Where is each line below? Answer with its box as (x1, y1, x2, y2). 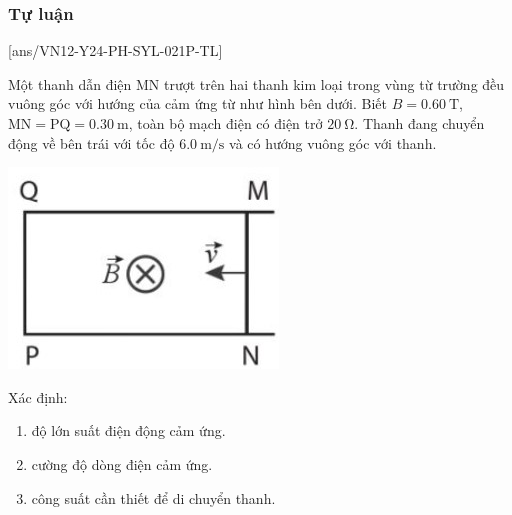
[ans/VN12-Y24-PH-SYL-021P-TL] (8, 40, 223, 61)
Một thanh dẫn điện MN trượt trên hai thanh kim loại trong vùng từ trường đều (8, 73, 505, 94)
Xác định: (8, 386, 68, 407)
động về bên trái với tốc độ (8, 132, 175, 153)
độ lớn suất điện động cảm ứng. (31, 420, 226, 441)
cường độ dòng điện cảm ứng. (31, 453, 213, 474)
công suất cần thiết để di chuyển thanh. (31, 487, 276, 508)
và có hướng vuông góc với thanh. (229, 132, 437, 153)
